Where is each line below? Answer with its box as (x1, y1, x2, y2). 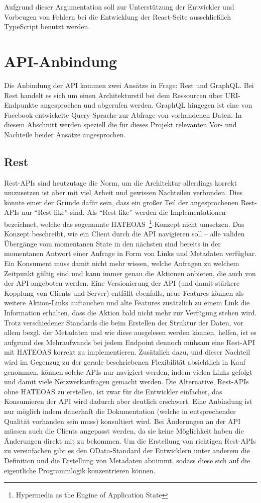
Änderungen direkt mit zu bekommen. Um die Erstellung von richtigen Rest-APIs (4, 435, 256, 446)
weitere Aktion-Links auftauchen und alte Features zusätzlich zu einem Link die (4, 297, 250, 308)
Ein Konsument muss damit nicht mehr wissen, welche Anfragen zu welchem (4, 258, 239, 269)
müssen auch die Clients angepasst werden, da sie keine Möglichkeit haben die (4, 426, 244, 436)
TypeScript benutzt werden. (4, 21, 90, 32)
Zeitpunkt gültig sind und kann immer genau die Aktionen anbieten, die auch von (4, 268, 256, 278)
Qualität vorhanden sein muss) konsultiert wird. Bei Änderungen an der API (4, 415, 241, 426)
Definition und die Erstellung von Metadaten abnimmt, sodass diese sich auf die (4, 455, 250, 465)
